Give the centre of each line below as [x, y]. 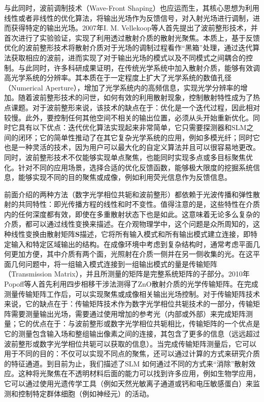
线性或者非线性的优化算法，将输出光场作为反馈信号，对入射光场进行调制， [128, 18]
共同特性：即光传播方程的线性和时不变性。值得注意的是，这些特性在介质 [139, 204]
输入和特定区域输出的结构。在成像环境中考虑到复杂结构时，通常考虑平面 [132, 244]
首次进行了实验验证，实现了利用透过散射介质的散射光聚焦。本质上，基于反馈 [132, 37]
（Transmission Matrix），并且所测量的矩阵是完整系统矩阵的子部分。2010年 [127, 274]
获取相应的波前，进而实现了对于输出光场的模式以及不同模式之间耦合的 [128, 57]
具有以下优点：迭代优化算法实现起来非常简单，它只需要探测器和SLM [132, 127]
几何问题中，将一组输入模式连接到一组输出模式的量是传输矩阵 [114, 264]
